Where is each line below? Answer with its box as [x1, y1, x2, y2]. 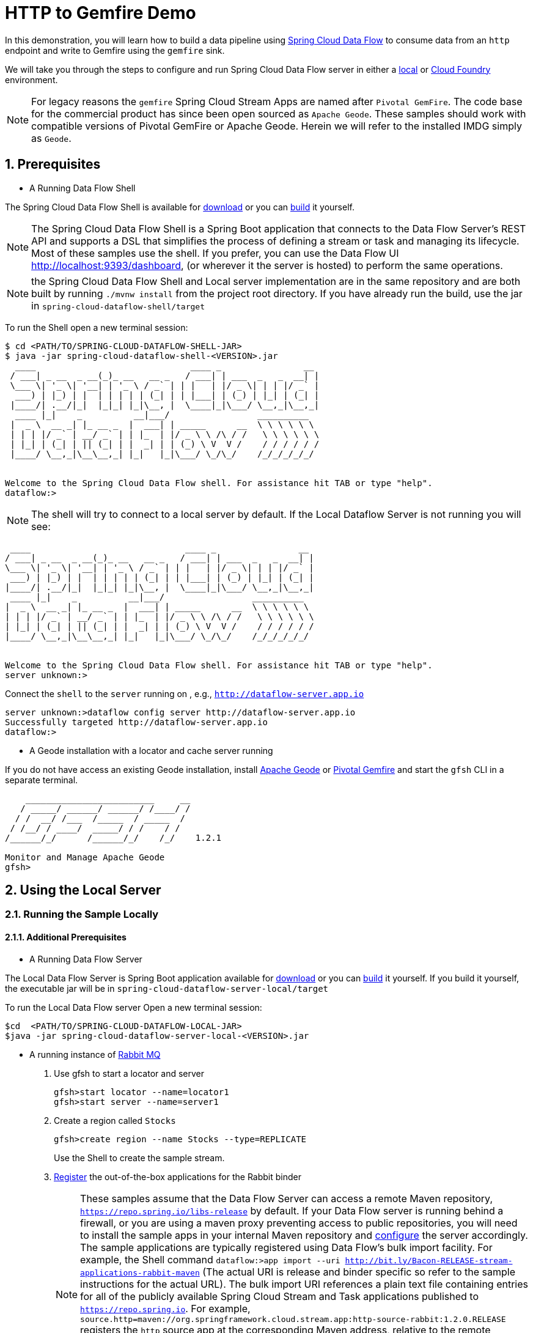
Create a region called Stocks [54, 1115, 176, 1126]
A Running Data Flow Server [29, 953, 142, 964]
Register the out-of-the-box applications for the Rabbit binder [54, 1171, 302, 1182]
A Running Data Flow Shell [29, 182, 136, 193]
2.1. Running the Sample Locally [5, 908, 159, 921]
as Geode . [31, 131, 72, 144]
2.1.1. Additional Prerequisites [5, 932, 127, 943]
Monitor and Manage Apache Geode [5, 852, 165, 862]
